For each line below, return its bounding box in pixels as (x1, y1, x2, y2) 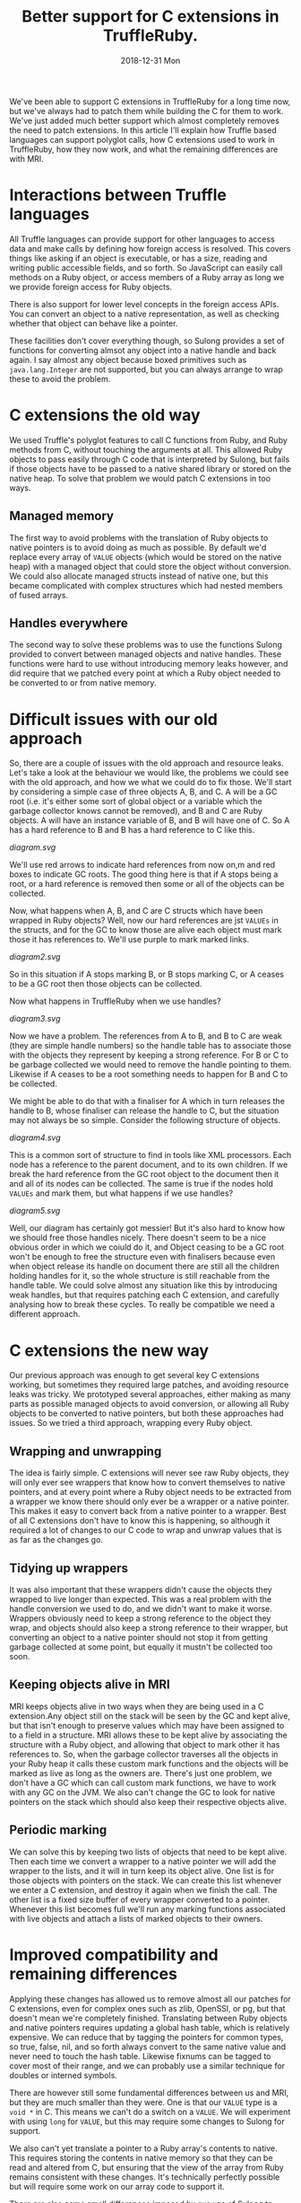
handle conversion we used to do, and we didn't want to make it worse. (9, 1603, 273, 1614)
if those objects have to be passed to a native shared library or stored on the (9, 463, 292, 473)
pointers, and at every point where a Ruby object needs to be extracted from (9, 1487, 292, 1498)
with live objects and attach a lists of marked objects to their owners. (9, 1913, 263, 1924)
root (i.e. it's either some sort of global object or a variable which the (9, 796, 262, 807)
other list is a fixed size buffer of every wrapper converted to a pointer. (9, 1894, 271, 1905)
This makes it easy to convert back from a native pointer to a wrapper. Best (9, 1506, 287, 1517)
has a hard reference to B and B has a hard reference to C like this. (9, 825, 255, 836)
